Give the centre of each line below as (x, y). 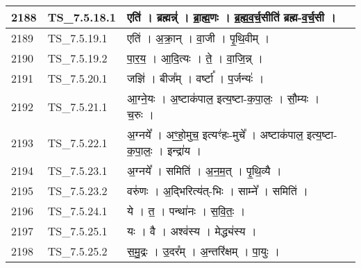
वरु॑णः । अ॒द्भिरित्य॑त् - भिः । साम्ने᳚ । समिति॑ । (218, 191)
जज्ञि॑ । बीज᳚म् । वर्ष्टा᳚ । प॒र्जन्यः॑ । (196, 78)
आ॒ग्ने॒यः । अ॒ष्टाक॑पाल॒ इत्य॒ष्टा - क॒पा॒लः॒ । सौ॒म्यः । (224, 98)
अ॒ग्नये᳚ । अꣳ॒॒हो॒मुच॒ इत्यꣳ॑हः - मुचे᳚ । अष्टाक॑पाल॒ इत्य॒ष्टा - (232, 134)
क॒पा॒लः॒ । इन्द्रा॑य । (165, 150)
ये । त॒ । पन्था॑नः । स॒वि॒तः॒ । (186, 211)
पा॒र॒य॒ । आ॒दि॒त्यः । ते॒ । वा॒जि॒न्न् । (195, 58)
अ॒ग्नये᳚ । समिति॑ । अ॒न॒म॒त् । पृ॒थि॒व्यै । (204, 170)
